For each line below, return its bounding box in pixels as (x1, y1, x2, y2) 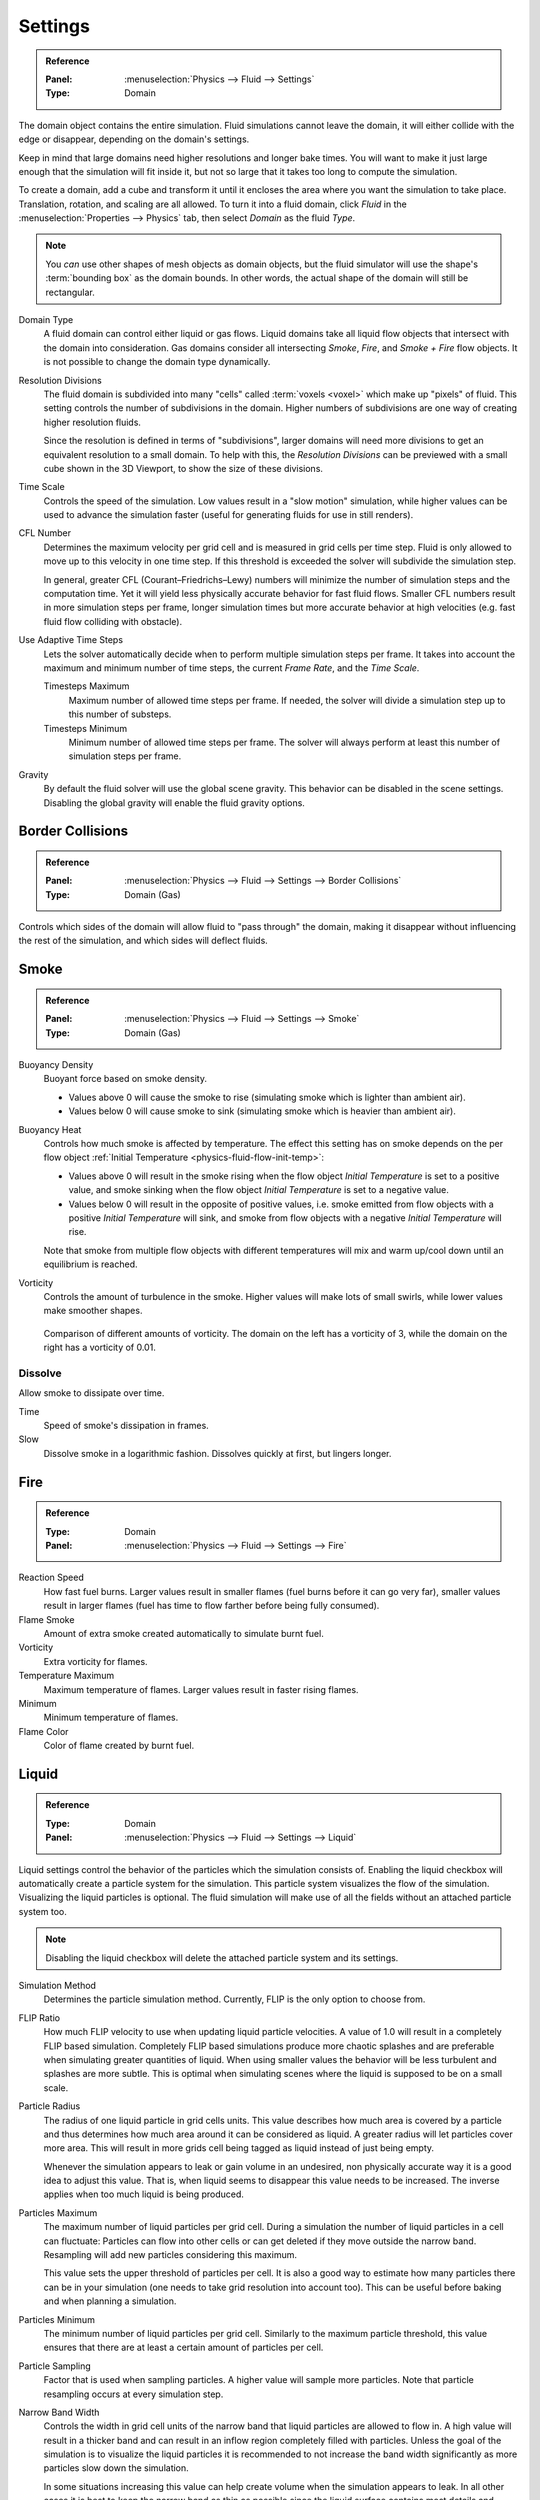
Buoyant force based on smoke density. (43, 1073, 207, 1085)
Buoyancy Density (18, 1059, 94, 1071)
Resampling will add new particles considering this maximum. (43, 2249, 297, 2261)
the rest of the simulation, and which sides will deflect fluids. (18, 935, 269, 947)
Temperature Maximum (18, 1670, 115, 1682)
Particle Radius (18, 2100, 81, 2112)
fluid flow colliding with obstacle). (43, 615, 183, 627)
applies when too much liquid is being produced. (43, 2188, 245, 2200)
